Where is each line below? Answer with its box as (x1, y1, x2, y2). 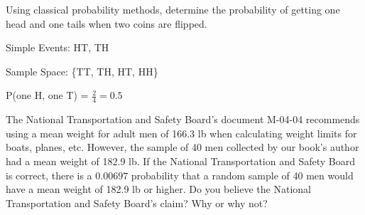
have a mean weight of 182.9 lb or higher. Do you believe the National (6, 182, 311, 196)
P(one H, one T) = (6, 88, 89, 103)
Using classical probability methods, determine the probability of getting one (6, 2, 340, 16)
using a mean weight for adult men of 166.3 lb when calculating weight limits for (6, 125, 357, 140)
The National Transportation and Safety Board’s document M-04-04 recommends (6, 112, 360, 127)
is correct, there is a (6, 167, 92, 182)
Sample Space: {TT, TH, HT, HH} (6, 63, 158, 78)
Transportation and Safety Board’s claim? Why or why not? (6, 195, 268, 210)
